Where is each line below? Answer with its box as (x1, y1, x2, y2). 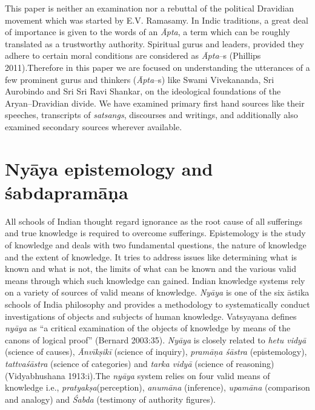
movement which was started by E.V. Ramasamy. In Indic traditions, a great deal (5, 13, 308, 26)
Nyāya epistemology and (5, 156, 213, 180)
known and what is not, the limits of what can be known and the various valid (5, 262, 296, 275)
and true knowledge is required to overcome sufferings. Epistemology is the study (5, 226, 306, 239)
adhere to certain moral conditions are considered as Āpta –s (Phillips (5, 49, 261, 62)
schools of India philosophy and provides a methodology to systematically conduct (5, 298, 310, 310)
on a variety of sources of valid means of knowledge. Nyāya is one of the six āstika (5, 286, 310, 299)
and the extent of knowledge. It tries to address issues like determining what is (5, 250, 297, 263)
